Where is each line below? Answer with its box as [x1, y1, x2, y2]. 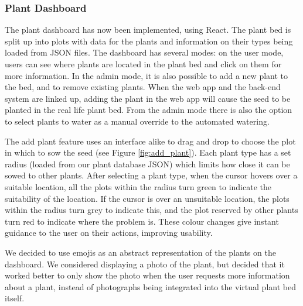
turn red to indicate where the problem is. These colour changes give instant [5, 215, 279, 227]
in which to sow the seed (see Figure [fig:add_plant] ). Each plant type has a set [5, 146, 291, 159]
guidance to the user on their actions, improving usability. [5, 226, 213, 239]
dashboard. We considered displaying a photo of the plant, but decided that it [5, 257, 285, 270]
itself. [5, 292, 25, 304]
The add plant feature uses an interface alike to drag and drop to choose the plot [5, 135, 296, 147]
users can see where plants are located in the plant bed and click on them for [5, 58, 282, 70]
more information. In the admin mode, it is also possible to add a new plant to [5, 69, 288, 81]
